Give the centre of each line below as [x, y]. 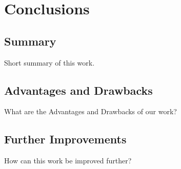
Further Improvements [65, 139]
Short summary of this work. [49, 62]
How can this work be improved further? [68, 161]
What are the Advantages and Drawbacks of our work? [90, 111]
